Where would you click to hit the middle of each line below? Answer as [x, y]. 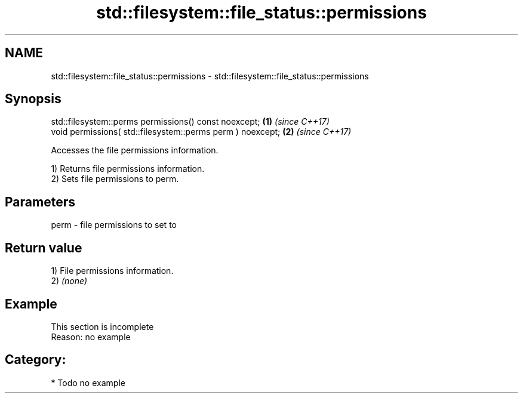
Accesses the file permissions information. [135, 150]
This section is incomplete [102, 326]
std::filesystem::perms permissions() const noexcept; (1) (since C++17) [190, 122]
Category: [36, 360]
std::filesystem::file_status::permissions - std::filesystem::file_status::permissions [210, 76]
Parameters [40, 202]
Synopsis [33, 99]
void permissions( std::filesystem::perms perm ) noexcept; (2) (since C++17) [201, 132]
